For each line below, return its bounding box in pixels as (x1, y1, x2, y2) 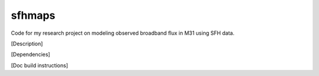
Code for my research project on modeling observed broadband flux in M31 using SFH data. (11, 29, 235, 37)
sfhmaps (11, 9, 56, 22)
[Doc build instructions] (11, 62, 68, 69)
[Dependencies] (11, 51, 50, 58)
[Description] (11, 40, 43, 47)
